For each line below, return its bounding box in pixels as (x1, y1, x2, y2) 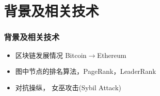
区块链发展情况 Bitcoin (15, 50, 87, 60)
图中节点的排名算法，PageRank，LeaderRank (15, 66, 156, 76)
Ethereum (97, 50, 127, 60)
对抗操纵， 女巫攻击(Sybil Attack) (15, 82, 121, 92)
